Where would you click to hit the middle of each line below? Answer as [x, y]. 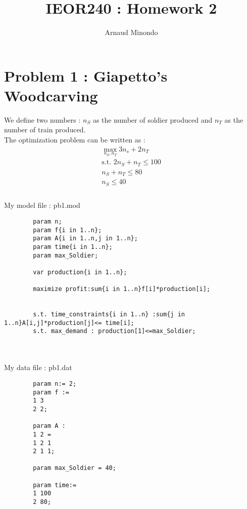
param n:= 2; [55, 384]
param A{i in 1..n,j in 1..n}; [85, 239]
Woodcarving [51, 95]
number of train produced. [45, 130]
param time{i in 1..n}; [73, 247]
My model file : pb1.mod [42, 205]
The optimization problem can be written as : [75, 140]
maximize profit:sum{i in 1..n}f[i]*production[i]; [122, 289]
